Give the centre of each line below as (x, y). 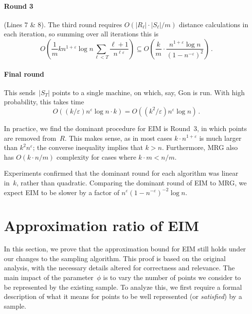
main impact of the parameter (49, 277)
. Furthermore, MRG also (200, 147)
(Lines (13, 24)
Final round (24, 74)
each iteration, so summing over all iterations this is (81, 34)
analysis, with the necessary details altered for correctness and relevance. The (119, 268)
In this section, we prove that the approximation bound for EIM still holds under (125, 249)
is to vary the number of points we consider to (172, 277)
